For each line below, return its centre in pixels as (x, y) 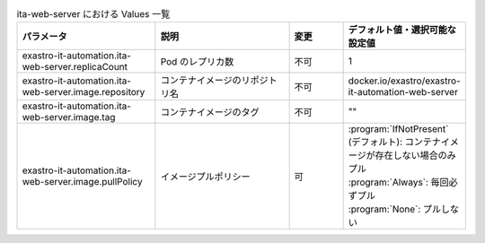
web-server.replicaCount (75, 67)
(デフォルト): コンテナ (395, 142)
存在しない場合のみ (416, 155)
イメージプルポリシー (205, 177)
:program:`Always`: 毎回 (398, 182)
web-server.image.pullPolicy (82, 182)
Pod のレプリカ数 (197, 62)
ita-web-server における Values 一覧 (93, 14)
